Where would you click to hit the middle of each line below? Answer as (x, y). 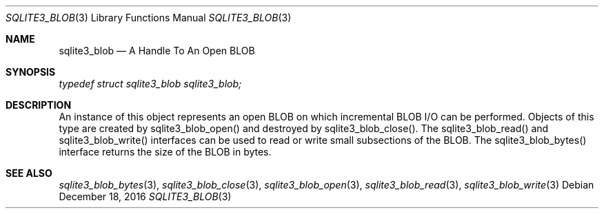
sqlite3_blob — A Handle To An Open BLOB (157, 51)
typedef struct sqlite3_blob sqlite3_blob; (150, 84)
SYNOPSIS (31, 72)
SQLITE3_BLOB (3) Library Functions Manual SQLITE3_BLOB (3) (149, 18)
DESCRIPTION (39, 105)
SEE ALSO (29, 173)
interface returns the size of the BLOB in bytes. (165, 152)
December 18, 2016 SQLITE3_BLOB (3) (145, 196)
